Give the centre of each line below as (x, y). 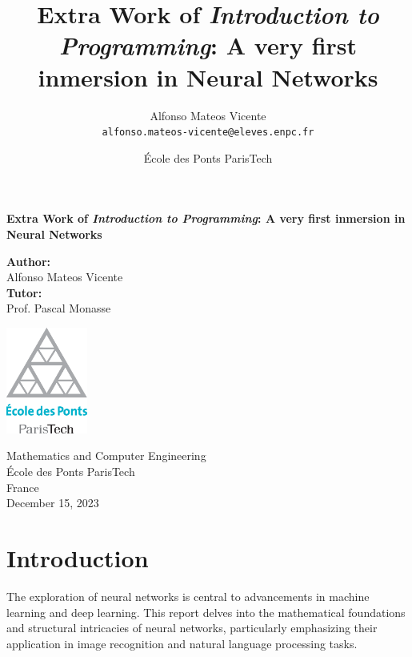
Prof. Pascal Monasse (59, 308)
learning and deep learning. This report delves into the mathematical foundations (206, 612)
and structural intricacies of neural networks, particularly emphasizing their (192, 628)
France (23, 487)
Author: (29, 261)
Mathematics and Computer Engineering (106, 455)
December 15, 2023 (53, 503)
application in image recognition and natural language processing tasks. (182, 643)
